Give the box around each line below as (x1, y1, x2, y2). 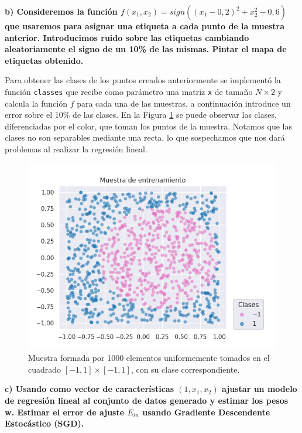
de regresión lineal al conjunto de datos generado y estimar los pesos (5, 394, 289, 406)
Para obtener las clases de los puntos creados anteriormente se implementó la (5, 74, 281, 86)
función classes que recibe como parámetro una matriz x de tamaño (5, 85, 253, 97)
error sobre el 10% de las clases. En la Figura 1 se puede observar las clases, (5, 108, 277, 121)
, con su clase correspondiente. (131, 363, 240, 375)
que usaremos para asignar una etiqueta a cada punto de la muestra (5, 20, 285, 32)
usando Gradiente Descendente (142, 405, 270, 418)
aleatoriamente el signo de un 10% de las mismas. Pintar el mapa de (5, 43, 287, 55)
